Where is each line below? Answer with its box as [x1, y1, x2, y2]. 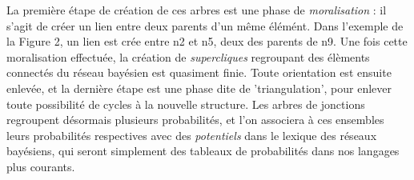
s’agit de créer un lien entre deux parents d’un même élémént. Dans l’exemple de [6, 17, 404, 34]
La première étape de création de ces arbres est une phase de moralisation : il [6, 2, 387, 18]
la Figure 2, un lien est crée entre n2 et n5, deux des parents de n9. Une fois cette [6, 33, 408, 50]
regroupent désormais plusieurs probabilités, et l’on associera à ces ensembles [6, 111, 384, 128]
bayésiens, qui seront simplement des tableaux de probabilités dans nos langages [6, 142, 400, 159]
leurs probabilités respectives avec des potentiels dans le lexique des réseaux [6, 126, 377, 143]
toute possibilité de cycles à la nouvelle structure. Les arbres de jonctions [6, 95, 365, 112]
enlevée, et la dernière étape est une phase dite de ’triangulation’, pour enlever [6, 79, 392, 96]
